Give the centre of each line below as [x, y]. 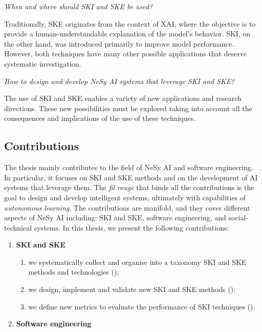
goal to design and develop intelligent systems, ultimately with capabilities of [125, 197]
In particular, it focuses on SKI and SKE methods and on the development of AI [131, 177]
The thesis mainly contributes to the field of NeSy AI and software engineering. [129, 167]
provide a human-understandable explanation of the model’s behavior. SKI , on [127, 34]
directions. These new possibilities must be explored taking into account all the [128, 108]
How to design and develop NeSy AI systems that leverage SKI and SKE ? [119, 81]
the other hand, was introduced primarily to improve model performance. [119, 43]
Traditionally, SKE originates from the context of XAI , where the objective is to [130, 23]
